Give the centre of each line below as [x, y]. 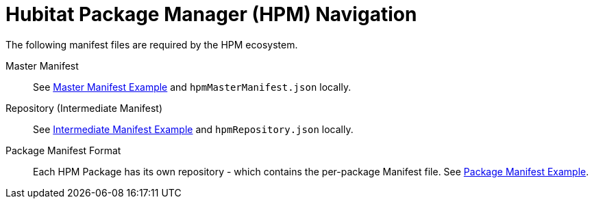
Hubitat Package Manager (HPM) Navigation [211, 14]
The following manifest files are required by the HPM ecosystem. [152, 44]
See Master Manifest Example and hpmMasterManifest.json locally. [192, 87]
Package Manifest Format [63, 150]
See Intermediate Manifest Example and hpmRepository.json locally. [193, 129]
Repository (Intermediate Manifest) [84, 108]
